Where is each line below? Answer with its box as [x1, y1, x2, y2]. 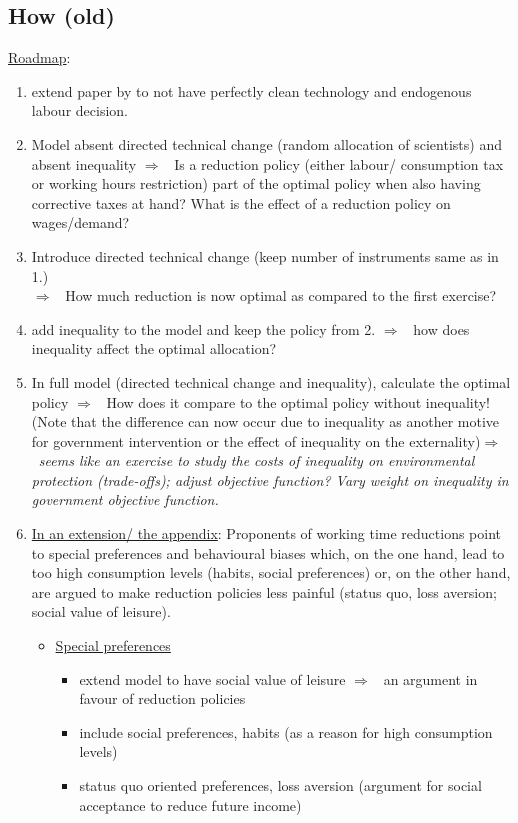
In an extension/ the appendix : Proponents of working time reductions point [31, 523, 502, 544]
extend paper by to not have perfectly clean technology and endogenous [31, 80, 472, 101]
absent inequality [31, 153, 137, 174]
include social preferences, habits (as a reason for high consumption [79, 721, 493, 742]
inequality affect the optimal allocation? [31, 338, 277, 359]
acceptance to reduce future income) [79, 794, 302, 815]
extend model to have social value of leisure [79, 668, 346, 689]
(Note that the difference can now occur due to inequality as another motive [31, 411, 500, 432]
